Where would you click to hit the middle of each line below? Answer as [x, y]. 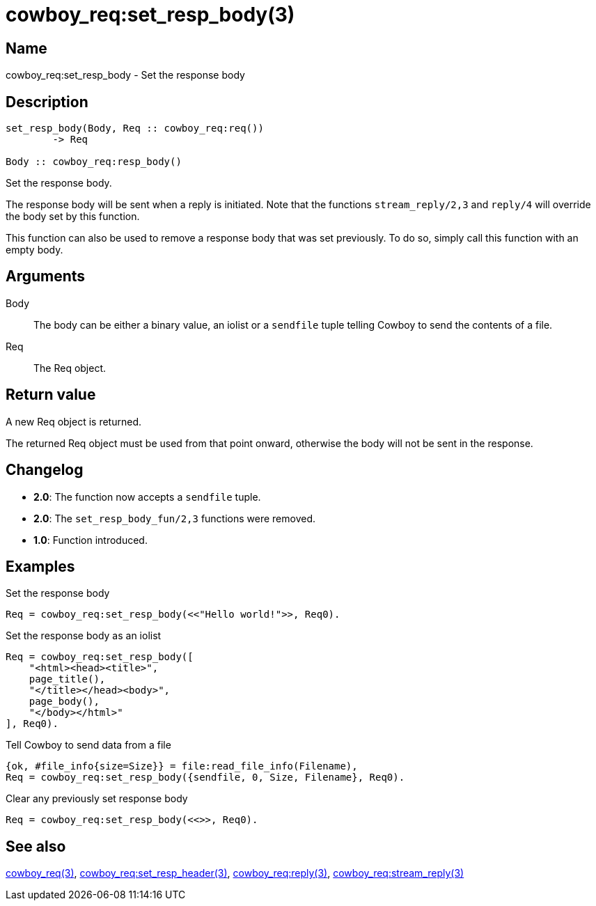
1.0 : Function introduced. [91, 540]
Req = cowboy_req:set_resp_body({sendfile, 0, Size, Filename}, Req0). [205, 778]
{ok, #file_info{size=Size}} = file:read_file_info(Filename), [182, 766]
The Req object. [70, 368]
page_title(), [67, 679]
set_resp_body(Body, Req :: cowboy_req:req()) [135, 128]
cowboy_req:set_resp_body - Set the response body [125, 75]
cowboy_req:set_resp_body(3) [150, 15]
